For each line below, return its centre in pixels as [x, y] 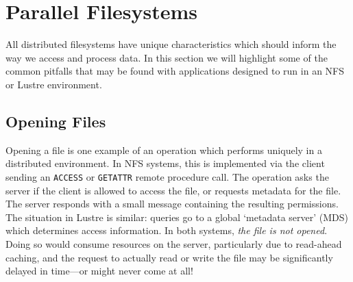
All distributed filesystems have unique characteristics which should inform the [171, 44]
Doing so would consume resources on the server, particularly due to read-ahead [174, 243]
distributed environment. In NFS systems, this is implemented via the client [165, 163]
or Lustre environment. [54, 84]
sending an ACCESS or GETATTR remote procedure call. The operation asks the [167, 176]
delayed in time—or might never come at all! [99, 271]
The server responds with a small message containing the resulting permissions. [172, 204]
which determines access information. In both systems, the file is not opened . [167, 230]
